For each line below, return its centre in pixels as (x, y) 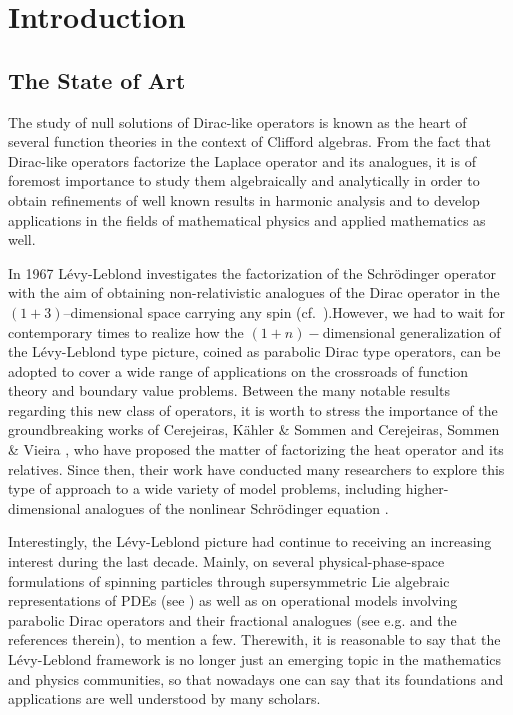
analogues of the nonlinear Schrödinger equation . (237, 507)
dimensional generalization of (411, 331)
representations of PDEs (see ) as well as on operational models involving (233, 600)
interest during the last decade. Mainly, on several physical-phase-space (226, 561)
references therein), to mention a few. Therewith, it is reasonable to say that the (254, 639)
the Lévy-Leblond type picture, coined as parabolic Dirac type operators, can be (254, 351)
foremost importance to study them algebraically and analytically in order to (244, 180)
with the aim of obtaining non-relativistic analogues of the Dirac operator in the (254, 292)
